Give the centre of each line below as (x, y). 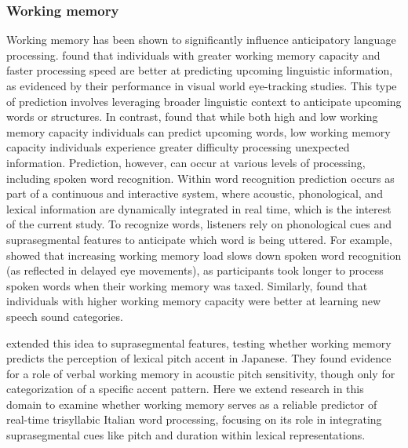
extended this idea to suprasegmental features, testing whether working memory (199, 342)
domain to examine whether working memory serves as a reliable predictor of (192, 404)
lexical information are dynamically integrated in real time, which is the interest (199, 208)
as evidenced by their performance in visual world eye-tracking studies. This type (202, 86)
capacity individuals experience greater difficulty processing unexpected (178, 147)
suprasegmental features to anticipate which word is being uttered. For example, (199, 239)
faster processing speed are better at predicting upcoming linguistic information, (200, 70)
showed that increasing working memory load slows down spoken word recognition (204, 255)
